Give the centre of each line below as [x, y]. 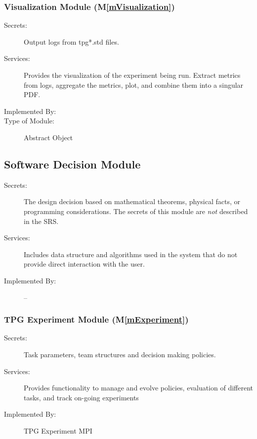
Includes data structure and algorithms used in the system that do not [131, 254]
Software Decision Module [72, 164]
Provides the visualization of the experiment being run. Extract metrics [132, 75]
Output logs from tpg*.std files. [71, 41]
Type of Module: [29, 121]
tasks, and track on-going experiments [81, 397]
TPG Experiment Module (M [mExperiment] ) [96, 319]
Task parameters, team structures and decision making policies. [120, 354]
